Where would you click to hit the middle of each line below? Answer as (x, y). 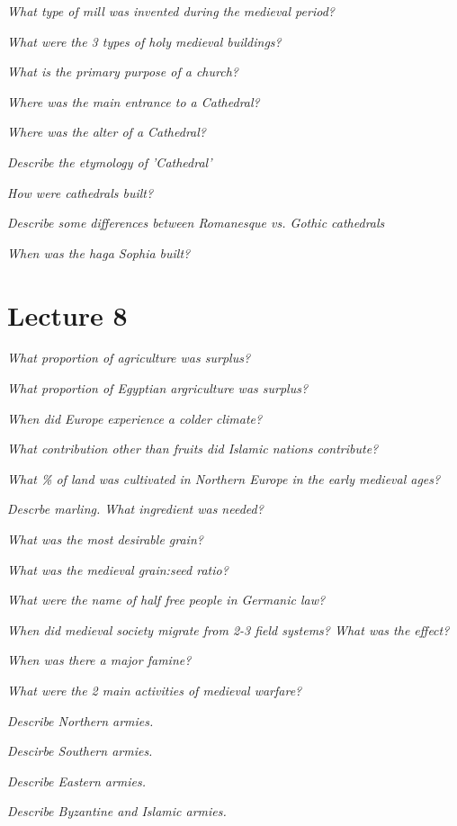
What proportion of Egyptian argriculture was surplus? (158, 388)
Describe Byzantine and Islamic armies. (117, 811)
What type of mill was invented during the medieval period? (171, 11)
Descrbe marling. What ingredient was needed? (135, 509)
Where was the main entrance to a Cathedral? (134, 101)
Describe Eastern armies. (77, 781)
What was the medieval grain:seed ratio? (118, 569)
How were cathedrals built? (81, 192)
